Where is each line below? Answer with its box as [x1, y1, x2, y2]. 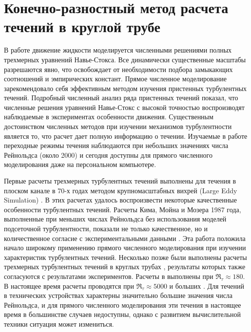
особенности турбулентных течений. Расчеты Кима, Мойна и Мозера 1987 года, [4, 204, 241, 214]
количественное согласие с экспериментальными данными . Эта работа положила [4, 233, 246, 243]
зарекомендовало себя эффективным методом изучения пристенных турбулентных [4, 83, 247, 93]
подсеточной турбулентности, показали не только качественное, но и [4, 223, 208, 233]
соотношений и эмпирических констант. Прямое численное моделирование [4, 74, 227, 84]
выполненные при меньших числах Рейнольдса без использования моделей [4, 214, 227, 224]
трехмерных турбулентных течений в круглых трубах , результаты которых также [4, 261, 246, 272]
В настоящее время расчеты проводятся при [4, 280, 135, 291]
